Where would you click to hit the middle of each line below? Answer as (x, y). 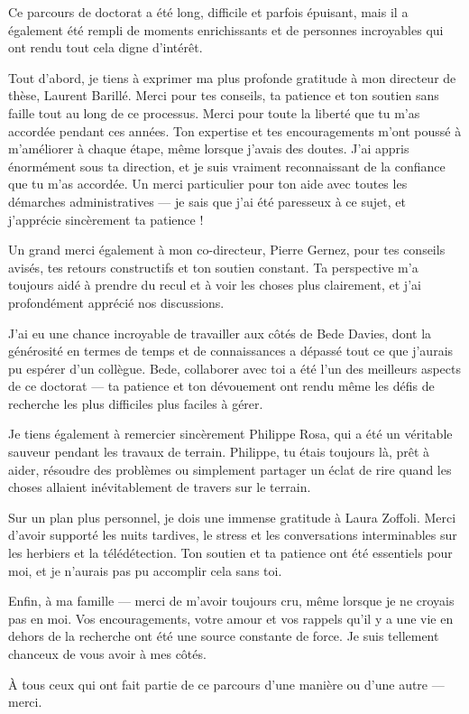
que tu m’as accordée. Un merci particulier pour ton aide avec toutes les (208, 184)
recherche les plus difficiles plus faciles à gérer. (136, 403)
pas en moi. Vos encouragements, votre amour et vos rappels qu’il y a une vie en (231, 618)
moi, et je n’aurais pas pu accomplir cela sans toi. (145, 570)
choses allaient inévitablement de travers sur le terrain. (160, 487)
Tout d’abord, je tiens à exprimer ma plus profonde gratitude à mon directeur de (232, 77)
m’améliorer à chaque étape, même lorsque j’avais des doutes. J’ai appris (209, 148)
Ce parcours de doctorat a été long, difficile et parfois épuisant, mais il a (208, 12)
